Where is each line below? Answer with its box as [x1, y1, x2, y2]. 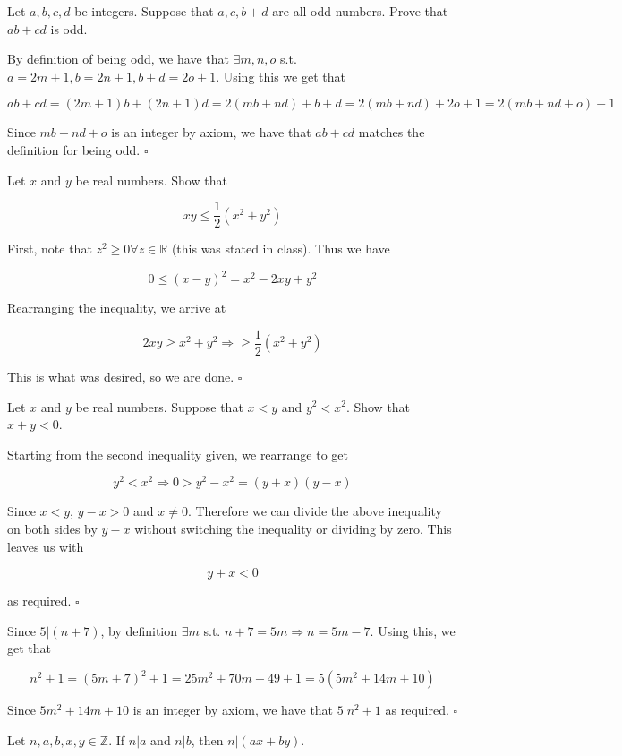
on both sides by [7, 520, 98, 538]
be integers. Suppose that [74, 2, 214, 20]
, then [191, 731, 224, 750]
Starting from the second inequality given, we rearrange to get [7, 444, 348, 463]
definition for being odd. [7, 140, 141, 159]
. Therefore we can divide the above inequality [187, 502, 442, 520]
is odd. [50, 19, 88, 38]
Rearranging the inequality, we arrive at [7, 298, 226, 317]
